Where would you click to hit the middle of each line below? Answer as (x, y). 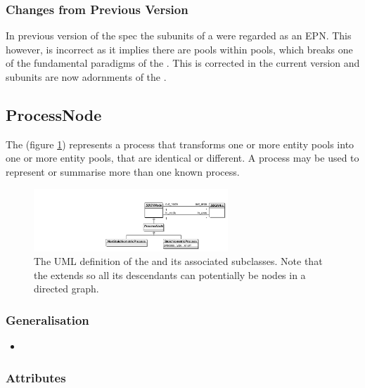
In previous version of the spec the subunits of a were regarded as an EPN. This (179, 35)
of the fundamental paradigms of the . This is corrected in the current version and (183, 63)
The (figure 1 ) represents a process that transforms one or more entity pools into (180, 144)
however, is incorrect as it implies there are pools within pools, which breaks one (179, 49)
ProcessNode (54, 114)
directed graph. (66, 289)
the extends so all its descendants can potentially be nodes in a (170, 274)
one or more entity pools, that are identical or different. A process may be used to (182, 158)
